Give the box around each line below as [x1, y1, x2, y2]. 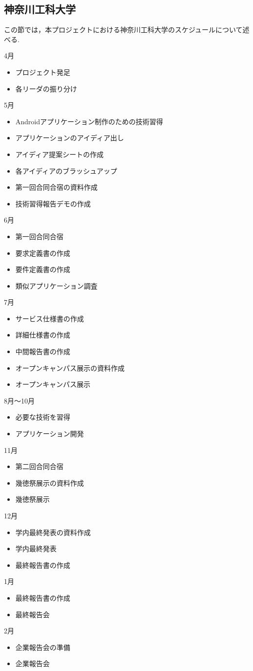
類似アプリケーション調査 [15, 280, 98, 291]
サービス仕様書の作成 [15, 313, 84, 323]
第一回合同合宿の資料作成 [15, 182, 98, 192]
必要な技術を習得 [15, 412, 70, 422]
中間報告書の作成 [15, 346, 70, 357]
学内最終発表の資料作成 [15, 527, 91, 537]
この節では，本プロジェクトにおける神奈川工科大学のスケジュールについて [4, 24, 243, 35]
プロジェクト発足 [15, 67, 70, 77]
